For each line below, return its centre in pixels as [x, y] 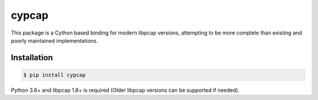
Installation [32, 58]
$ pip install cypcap [54, 75]
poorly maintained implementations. [54, 40]
